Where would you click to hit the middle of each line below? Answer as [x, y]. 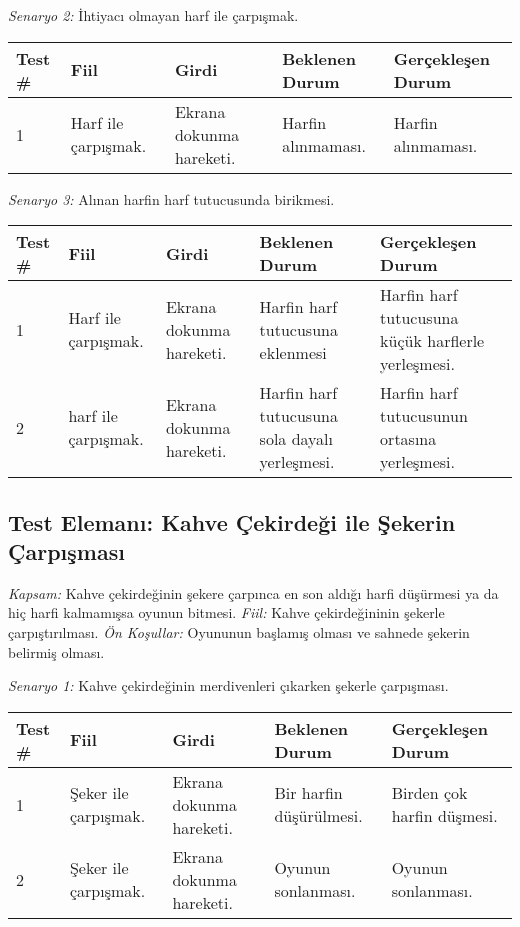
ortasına [408, 439]
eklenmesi [293, 352]
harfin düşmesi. [444, 816]
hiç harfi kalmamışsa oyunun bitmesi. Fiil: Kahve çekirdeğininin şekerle [226, 612]
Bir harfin [308, 793]
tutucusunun [424, 416]
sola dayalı [296, 439]
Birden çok [429, 793]
